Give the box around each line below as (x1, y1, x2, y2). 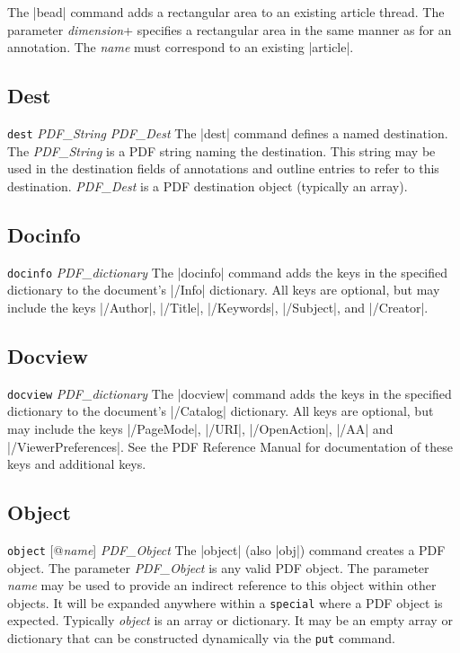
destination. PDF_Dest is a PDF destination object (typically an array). (7, 176, 408, 195)
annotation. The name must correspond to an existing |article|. (7, 38, 354, 57)
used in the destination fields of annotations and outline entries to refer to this (7, 159, 439, 178)
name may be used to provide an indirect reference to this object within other (7, 576, 437, 595)
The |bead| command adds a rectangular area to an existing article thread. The (7, 3, 445, 21)
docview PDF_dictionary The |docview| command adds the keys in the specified (7, 384, 452, 402)
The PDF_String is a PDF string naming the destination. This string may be (7, 141, 436, 160)
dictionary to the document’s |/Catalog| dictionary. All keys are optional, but (7, 402, 434, 420)
